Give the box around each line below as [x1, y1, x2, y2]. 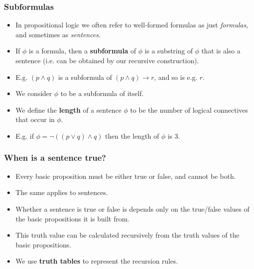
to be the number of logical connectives [130, 104, 248, 115]
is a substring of [145, 46, 193, 56]
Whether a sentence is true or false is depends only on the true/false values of [15, 203, 250, 214]
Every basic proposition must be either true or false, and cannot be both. [15, 171, 236, 181]
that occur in [15, 114, 55, 124]
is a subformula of [58, 72, 112, 82]
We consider [15, 88, 52, 98]
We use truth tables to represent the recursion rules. [15, 256, 178, 266]
